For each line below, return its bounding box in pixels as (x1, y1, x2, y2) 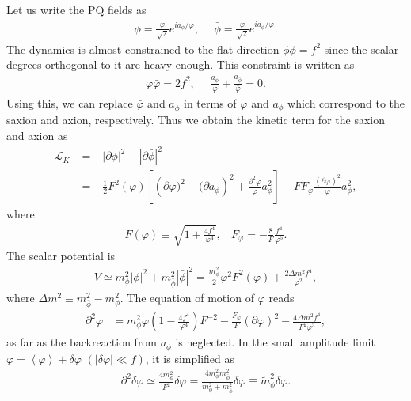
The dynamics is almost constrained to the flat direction (6, 40, 280, 57)
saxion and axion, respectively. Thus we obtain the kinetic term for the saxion (6, 112, 385, 128)
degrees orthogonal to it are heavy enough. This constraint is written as (6, 56, 355, 73)
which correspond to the (287, 94, 405, 111)
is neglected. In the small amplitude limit (175, 334, 375, 350)
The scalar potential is (6, 248, 116, 264)
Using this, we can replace (6, 94, 133, 111)
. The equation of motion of (120, 289, 254, 305)
